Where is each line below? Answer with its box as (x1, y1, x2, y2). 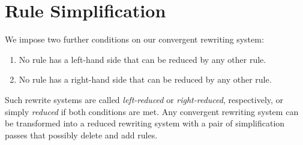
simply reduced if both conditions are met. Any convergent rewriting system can (5, 105, 299, 117)
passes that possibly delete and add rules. (5, 128, 158, 141)
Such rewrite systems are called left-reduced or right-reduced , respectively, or (5, 93, 284, 105)
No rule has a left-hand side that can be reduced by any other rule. (19, 53, 266, 65)
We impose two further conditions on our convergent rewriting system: (5, 33, 264, 46)
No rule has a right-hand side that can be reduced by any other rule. (19, 73, 272, 86)
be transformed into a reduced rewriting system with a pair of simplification (5, 117, 285, 129)
